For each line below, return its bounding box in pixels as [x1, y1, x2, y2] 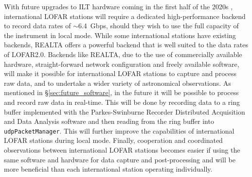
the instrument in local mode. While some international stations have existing [4, 30, 236, 40]
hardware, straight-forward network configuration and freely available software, [4, 59, 239, 69]
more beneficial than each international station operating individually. [4, 164, 213, 174]
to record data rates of [4, 20, 71, 31]
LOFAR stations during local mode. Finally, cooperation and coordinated [4, 135, 223, 145]
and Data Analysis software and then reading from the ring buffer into [4, 116, 214, 126]
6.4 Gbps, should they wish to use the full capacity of [78, 20, 239, 31]
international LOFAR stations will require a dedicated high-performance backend [4, 11, 246, 21]
